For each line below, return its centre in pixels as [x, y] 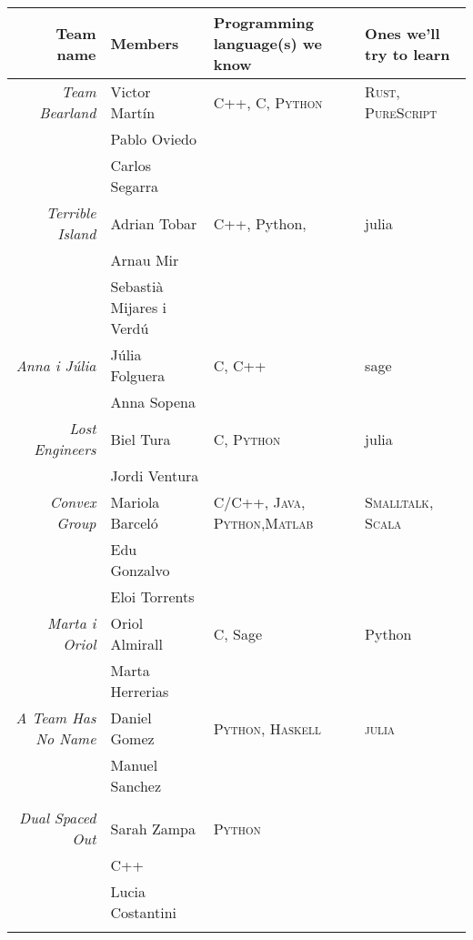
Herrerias [140, 691]
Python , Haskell [267, 728]
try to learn [408, 54]
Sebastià [137, 286]
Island [77, 233]
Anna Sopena [153, 402]
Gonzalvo [140, 570]
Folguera [138, 375]
